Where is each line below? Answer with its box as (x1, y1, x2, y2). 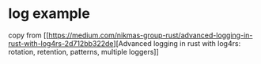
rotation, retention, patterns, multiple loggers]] (8, 47, 160, 56)
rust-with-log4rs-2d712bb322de (8, 38, 114, 48)
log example (8, 5, 91, 23)
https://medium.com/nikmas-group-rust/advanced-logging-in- (48, 30, 253, 40)
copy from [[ (8, 30, 49, 40)
